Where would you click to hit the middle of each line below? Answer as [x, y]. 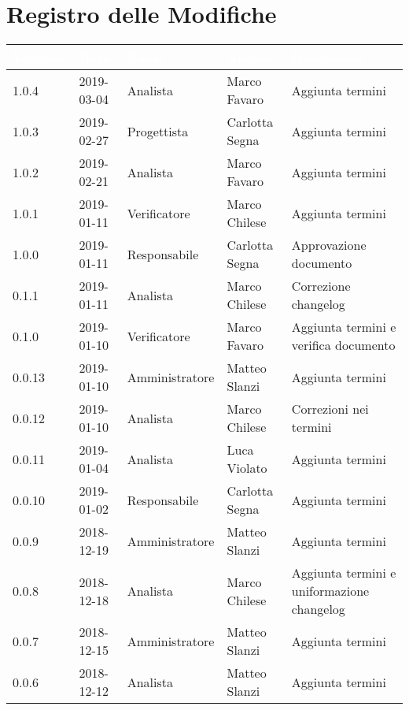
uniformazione [330, 591]
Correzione [321, 286]
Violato [247, 468]
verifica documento [343, 345]
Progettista [158, 131]
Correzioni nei [330, 409]
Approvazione [329, 245]
